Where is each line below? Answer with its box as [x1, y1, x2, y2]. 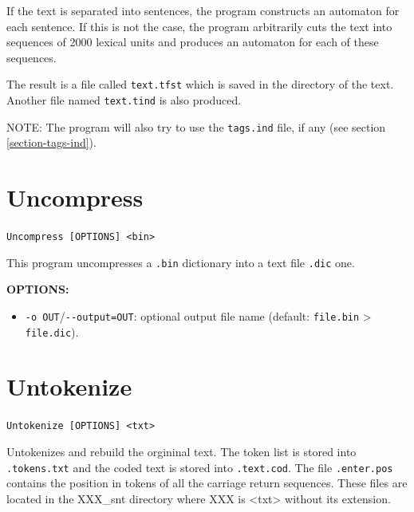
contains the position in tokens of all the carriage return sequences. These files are [6, 475, 408, 491]
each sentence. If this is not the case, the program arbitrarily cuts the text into [6, 18, 392, 34]
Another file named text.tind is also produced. [6, 92, 242, 108]
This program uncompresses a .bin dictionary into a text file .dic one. [6, 254, 355, 270]
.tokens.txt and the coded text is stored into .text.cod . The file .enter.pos [6, 459, 393, 475]
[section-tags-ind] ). [6, 134, 97, 151]
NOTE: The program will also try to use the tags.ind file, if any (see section [6, 118, 386, 135]
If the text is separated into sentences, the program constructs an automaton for [6, 2, 400, 18]
